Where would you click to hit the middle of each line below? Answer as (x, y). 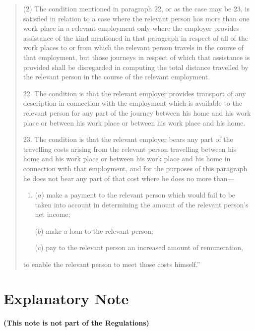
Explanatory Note (66, 298)
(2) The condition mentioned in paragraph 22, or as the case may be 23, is (136, 8)
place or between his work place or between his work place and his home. (134, 122)
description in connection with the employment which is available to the (132, 103)
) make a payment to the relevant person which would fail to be (138, 195)
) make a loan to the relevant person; (97, 231)
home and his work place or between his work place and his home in (127, 159)
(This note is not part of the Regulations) (76, 322)
